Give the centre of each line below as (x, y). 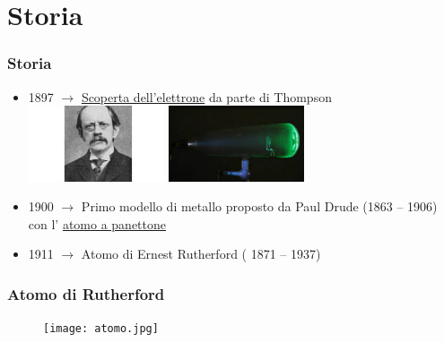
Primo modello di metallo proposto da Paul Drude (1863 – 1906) (259, 206)
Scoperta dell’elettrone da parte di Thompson (206, 96)
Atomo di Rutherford (86, 293)
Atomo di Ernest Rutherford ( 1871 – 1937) (201, 254)
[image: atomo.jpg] (101, 329)
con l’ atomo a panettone (97, 223)
